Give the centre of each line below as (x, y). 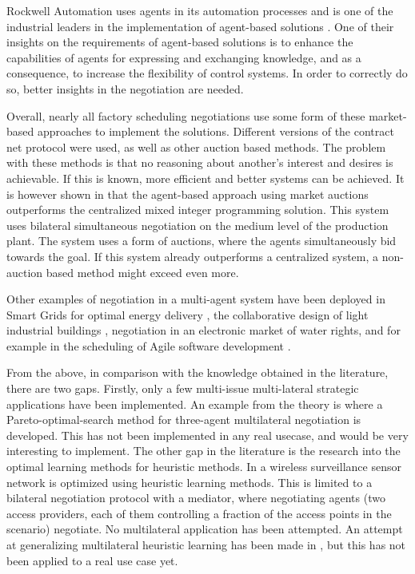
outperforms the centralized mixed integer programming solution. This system (198, 210)
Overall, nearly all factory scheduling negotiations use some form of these (186, 115)
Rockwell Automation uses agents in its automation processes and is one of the (200, 10)
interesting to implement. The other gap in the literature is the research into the (204, 451)
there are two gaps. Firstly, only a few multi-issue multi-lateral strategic (183, 388)
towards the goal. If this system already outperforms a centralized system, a (193, 256)
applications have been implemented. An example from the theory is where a (195, 404)
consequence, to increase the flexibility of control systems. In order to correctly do (207, 73)
